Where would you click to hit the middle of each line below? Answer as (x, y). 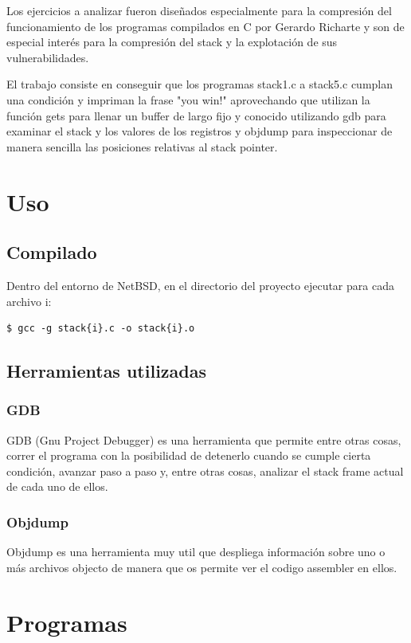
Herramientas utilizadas (107, 371)
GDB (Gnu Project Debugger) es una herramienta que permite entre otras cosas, (204, 439)
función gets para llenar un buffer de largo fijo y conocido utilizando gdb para (196, 115)
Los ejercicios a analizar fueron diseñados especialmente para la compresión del (199, 10)
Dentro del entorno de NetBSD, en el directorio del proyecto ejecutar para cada (200, 285)
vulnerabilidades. (48, 57)
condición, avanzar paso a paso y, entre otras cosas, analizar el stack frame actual (205, 470)
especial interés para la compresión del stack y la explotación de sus (172, 42)
